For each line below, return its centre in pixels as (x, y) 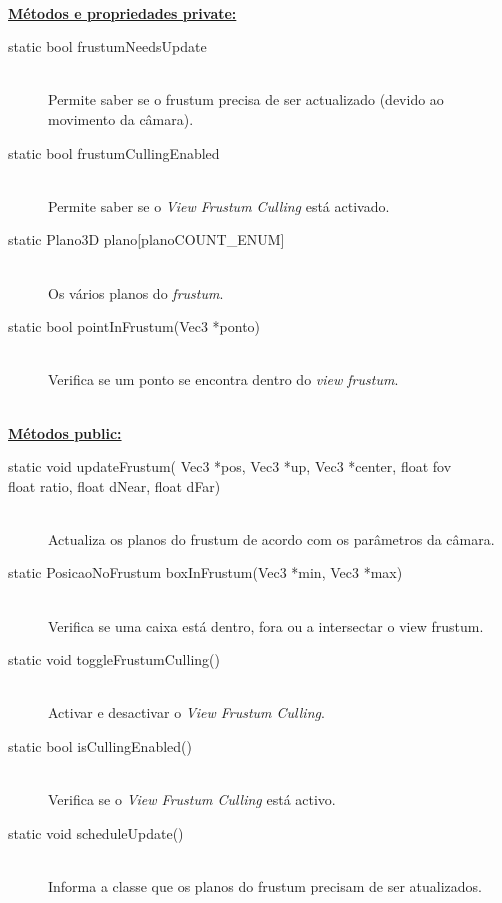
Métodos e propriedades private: (122, 12)
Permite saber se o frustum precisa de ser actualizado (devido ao (246, 99)
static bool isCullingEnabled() (100, 746)
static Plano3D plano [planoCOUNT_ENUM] (146, 239)
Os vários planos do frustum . (136, 292)
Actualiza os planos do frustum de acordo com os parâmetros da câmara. (271, 538)
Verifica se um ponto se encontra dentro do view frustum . (223, 379)
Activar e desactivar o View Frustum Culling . (186, 712)
